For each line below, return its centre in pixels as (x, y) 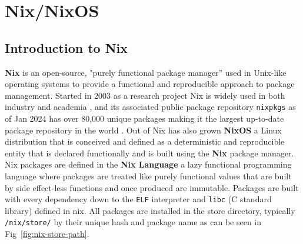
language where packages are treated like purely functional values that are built (148, 176)
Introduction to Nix (66, 47)
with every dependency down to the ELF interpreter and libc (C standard (138, 199)
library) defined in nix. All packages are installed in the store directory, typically (150, 210)
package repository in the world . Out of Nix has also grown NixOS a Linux (143, 130)
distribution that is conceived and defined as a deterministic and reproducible (145, 141)
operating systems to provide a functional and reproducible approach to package (150, 84)
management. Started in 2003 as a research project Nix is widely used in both (145, 95)
